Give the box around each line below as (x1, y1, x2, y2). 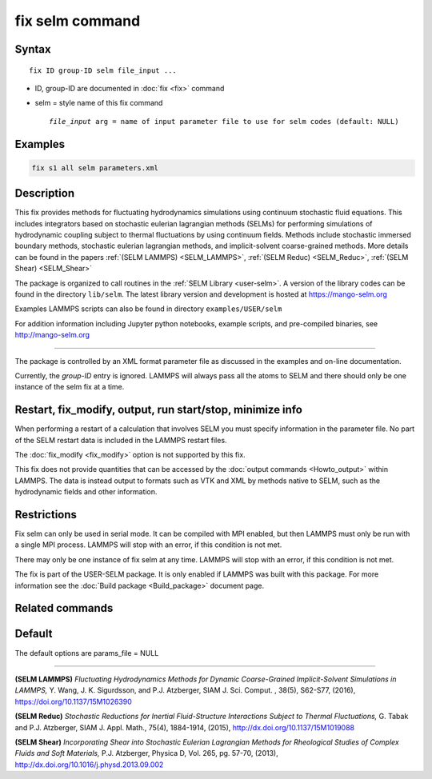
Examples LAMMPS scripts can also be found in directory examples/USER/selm (14, 304, 282, 314)
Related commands (14, 601, 114, 615)
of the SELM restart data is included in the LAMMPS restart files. (14, 435, 227, 445)
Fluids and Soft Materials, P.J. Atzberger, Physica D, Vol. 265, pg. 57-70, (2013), (14, 749, 279, 758)
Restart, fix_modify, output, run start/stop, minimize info (14, 403, 303, 417)
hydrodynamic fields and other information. (14, 487, 158, 497)
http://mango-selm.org (14, 330, 90, 340)
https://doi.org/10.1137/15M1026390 (14, 697, 132, 706)
